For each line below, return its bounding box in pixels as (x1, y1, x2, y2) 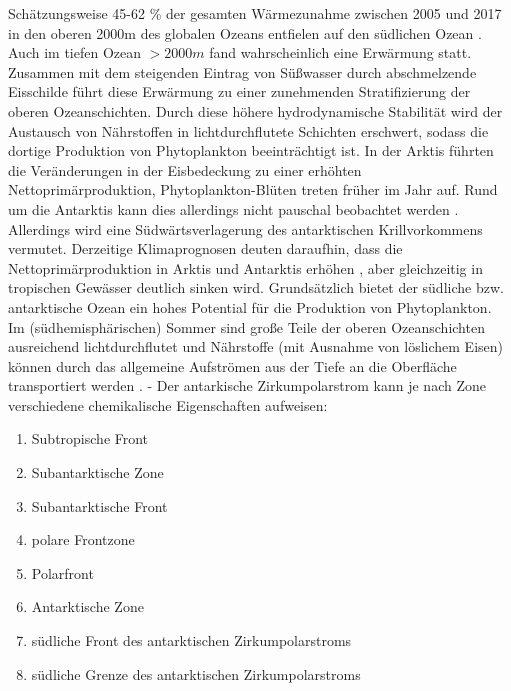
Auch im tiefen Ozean (8, 42, 141, 63)
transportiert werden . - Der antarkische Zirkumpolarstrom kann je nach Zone (8, 375, 486, 396)
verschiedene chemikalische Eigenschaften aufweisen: (8, 394, 328, 415)
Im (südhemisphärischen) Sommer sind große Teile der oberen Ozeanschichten (8, 316, 485, 337)
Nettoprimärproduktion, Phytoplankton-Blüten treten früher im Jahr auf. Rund (8, 179, 498, 200)
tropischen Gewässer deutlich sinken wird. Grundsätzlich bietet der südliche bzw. (8, 277, 504, 298)
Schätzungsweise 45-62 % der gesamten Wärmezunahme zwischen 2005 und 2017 (8, 3, 502, 23)
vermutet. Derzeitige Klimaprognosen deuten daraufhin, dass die (8, 238, 403, 259)
